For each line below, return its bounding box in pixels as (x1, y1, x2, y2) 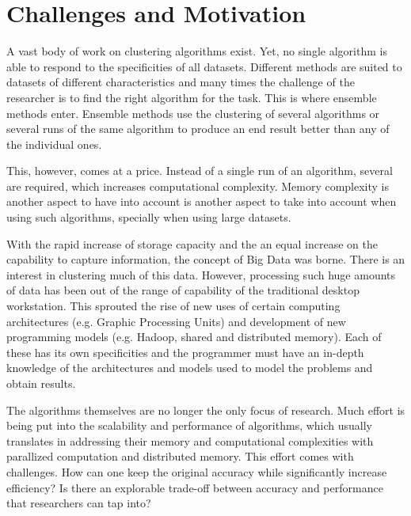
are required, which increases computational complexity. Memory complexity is (6, 177, 390, 194)
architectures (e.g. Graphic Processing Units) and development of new (6, 313, 346, 329)
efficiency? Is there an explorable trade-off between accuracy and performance (6, 479, 383, 495)
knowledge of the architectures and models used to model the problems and (6, 359, 373, 376)
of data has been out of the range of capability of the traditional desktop (6, 282, 360, 298)
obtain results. (6, 375, 76, 391)
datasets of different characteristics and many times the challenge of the (6, 74, 355, 90)
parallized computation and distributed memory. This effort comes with (6, 448, 354, 465)
